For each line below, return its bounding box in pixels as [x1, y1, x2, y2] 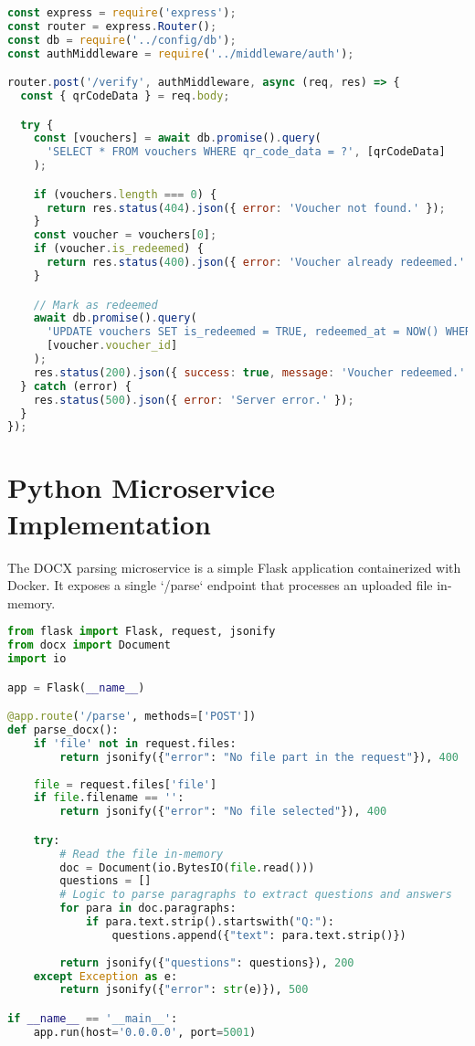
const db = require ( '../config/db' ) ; [7, 33, 237, 47]
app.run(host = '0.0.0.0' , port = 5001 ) [33, 1025, 257, 1039]
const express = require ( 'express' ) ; [7, 6, 237, 19]
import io [7, 652, 67, 666]
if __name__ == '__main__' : [7, 1011, 178, 1025]
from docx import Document [7, 639, 171, 652]
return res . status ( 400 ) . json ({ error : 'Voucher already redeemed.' [46, 256, 466, 269]
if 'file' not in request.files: [33, 736, 237, 750]
